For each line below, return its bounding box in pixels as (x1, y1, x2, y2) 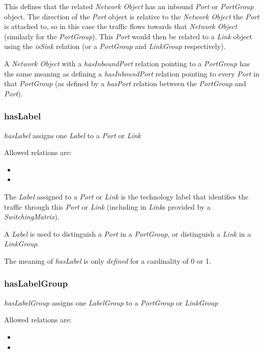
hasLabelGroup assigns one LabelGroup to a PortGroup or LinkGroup (4, 297, 218, 308)
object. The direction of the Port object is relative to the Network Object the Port (4, 11, 259, 21)
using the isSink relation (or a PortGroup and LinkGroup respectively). (4, 41, 226, 52)
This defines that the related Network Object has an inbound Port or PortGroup (4, 1, 254, 11)
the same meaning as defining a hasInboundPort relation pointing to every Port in (4, 68, 259, 79)
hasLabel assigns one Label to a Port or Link (4, 130, 141, 140)
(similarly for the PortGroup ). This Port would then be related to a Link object (4, 31, 252, 41)
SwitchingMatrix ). (4, 211, 60, 222)
